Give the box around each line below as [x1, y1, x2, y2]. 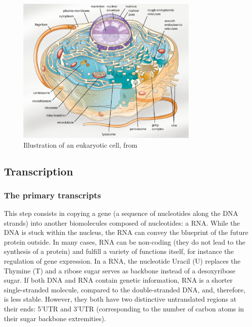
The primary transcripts [4, 189, 101, 201]
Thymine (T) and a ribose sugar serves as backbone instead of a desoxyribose [4, 265, 235, 275]
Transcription [4, 163, 73, 178]
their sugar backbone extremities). [4, 313, 106, 323]
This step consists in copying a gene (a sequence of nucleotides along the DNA [4, 208, 238, 218]
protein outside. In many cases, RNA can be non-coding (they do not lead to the [4, 236, 246, 247]
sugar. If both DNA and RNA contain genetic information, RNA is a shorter [4, 275, 233, 285]
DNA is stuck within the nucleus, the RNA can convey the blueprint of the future [4, 227, 249, 237]
